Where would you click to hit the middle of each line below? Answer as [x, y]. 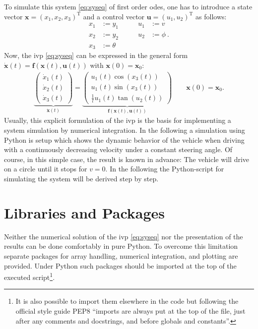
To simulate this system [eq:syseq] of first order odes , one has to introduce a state [128, 6]
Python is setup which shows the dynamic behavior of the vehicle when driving [124, 139]
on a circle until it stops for [46, 169]
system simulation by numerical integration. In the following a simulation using [125, 130]
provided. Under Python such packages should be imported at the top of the [120, 265]
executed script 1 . [30, 276]
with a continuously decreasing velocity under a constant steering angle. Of [118, 149]
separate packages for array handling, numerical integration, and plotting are [121, 255]
